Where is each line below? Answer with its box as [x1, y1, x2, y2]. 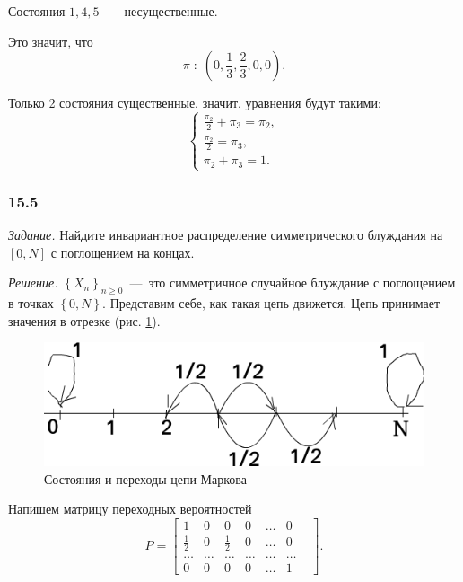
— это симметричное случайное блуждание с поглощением [129, 273, 456, 292]
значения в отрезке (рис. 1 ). [8, 311, 161, 330]
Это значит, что [8, 31, 93, 50]
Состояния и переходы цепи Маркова [44, 469, 247, 488]
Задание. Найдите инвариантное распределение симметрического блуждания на [8, 225, 443, 244]
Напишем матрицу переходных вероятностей [8, 499, 252, 518]
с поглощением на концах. [50, 242, 195, 261]
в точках [8, 294, 54, 313]
